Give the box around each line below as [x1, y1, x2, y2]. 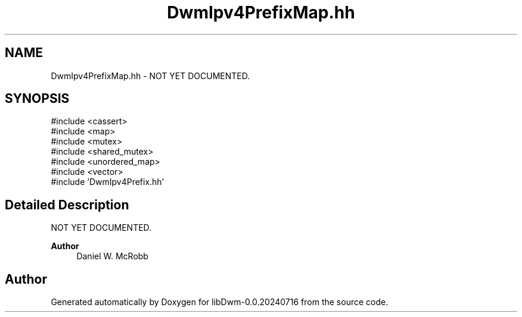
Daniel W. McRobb [76, 251, 148, 262]
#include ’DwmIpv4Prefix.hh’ [51, 177, 164, 187]
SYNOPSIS [5, 91, 70, 106]
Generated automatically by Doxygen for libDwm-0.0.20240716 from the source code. [51, 297, 389, 307]
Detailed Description [5, 197, 129, 212]
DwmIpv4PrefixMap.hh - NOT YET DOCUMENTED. [51, 70, 250, 81]
